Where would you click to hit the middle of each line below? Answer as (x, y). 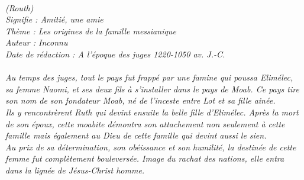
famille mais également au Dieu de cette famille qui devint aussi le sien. (136, 135)
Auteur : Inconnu (37, 42)
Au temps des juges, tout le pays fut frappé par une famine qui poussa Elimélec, (149, 77)
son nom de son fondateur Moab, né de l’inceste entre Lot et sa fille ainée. (140, 100)
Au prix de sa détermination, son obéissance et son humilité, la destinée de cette (151, 147)
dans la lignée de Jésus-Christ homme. (75, 170)
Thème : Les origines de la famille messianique (91, 30)
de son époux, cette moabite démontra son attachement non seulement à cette (145, 123)
